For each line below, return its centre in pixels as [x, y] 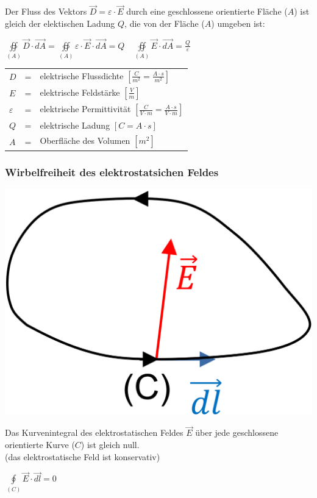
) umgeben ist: [238, 23]
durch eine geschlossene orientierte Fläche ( [207, 11]
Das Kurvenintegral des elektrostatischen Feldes [94, 432]
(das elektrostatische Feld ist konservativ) [83, 456]
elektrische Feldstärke [80, 92]
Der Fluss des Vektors [46, 11]
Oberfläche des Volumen [85, 141]
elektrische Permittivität [85, 109]
